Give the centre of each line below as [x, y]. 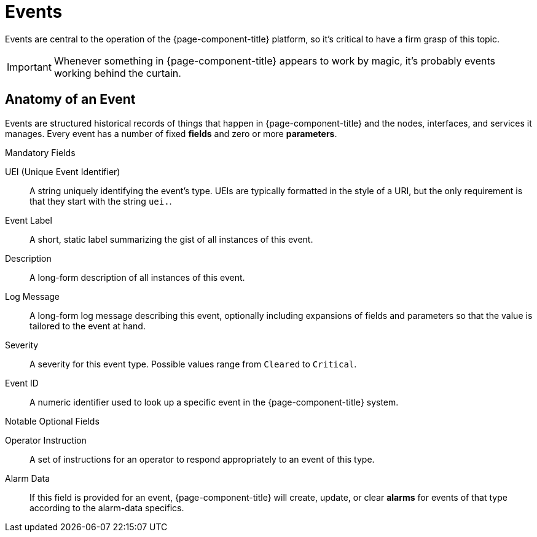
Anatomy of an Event [70, 100]
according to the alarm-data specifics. [107, 508]
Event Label [29, 220]
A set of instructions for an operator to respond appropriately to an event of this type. [202, 459]
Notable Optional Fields [52, 421]
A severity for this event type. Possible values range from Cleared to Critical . [193, 364]
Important [29, 67]
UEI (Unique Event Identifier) [63, 171]
